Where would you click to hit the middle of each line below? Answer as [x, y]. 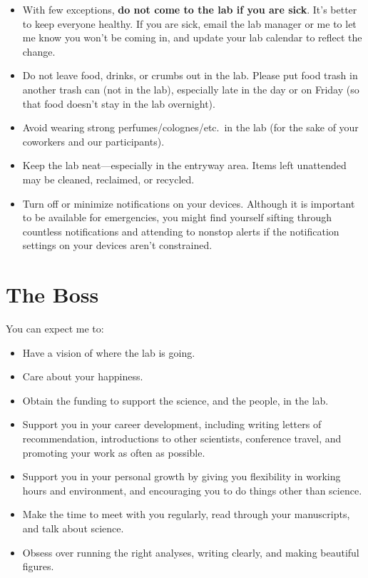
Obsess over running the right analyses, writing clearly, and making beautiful [191, 552]
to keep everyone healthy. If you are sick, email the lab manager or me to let [189, 23]
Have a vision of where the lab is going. [109, 352]
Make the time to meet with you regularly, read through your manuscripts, [186, 514]
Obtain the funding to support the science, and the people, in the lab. [175, 400]
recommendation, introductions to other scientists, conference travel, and [182, 438]
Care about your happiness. [83, 376]
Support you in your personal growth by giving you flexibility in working [182, 476]
